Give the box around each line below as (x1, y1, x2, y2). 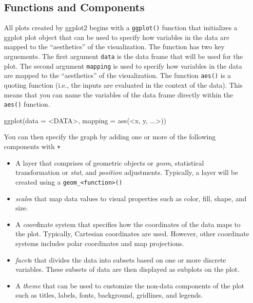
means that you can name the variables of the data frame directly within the (4, 89, 234, 99)
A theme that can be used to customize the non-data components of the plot (15, 280, 244, 290)
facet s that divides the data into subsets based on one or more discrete (15, 254, 226, 265)
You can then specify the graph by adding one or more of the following (4, 132, 216, 142)
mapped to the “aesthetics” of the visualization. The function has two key (4, 41, 225, 52)
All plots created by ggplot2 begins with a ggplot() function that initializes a (4, 22, 237, 33)
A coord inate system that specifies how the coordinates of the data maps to (15, 219, 241, 229)
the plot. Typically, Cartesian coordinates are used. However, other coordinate (15, 228, 249, 239)
